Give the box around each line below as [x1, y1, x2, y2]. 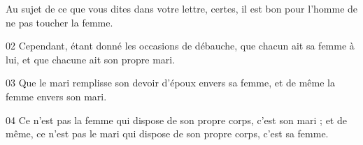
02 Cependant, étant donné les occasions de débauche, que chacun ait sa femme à [6, 38, 355, 53]
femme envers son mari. [6, 89, 107, 103]
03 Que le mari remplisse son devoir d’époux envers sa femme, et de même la [6, 75, 336, 90]
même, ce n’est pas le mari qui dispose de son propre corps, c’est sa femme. [6, 126, 329, 141]
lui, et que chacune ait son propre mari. [6, 52, 176, 66]
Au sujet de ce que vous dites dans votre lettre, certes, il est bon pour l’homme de [6, 1, 358, 15]
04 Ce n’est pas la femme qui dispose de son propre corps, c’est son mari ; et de [6, 112, 347, 127]
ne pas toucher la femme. [6, 15, 113, 29]
